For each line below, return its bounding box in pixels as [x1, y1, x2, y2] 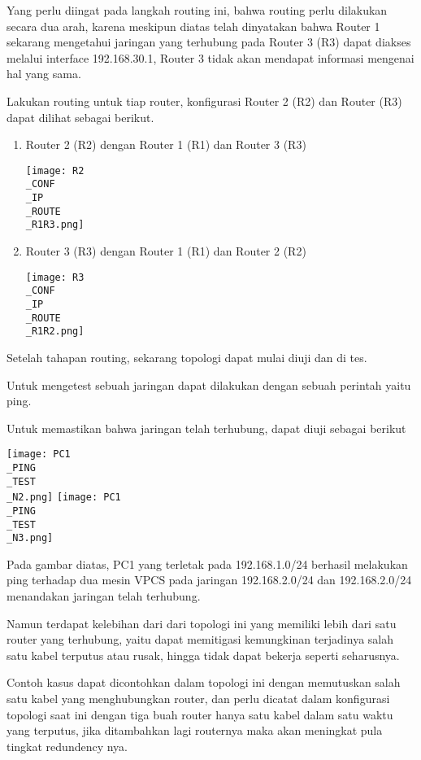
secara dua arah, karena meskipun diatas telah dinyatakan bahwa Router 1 [7, 17, 380, 34]
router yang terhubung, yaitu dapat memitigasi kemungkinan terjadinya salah [7, 631, 393, 648]
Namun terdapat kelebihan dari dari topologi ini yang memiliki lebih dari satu [7, 614, 397, 631]
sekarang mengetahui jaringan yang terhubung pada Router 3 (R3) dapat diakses [7, 33, 411, 50]
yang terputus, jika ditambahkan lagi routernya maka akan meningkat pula [7, 722, 383, 739]
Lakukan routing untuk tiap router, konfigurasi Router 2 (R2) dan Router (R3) [7, 92, 402, 109]
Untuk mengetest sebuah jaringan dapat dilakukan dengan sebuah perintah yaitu [7, 376, 411, 393]
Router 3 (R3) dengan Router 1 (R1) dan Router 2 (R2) [25, 242, 306, 260]
